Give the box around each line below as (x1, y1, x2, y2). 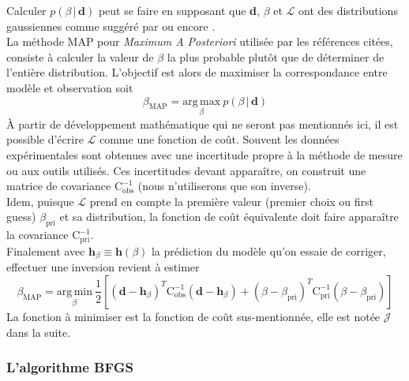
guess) (6, 208, 36, 225)
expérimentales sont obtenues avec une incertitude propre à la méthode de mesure (6, 146, 403, 162)
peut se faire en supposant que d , (98, 2, 260, 18)
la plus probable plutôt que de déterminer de (167, 48, 385, 65)
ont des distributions (298, 2, 398, 18)
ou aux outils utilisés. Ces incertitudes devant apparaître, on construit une (6, 162, 366, 178)
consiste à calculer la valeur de (6, 48, 154, 65)
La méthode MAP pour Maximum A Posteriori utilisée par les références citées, (6, 33, 393, 50)
